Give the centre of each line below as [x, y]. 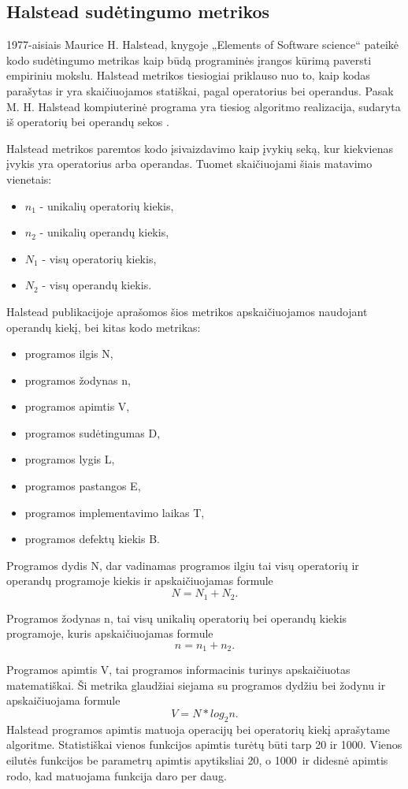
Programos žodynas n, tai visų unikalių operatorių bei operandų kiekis [177, 618]
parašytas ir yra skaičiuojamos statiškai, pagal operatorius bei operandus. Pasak [200, 90]
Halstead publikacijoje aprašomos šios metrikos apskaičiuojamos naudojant [187, 311]
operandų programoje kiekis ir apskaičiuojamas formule [140, 581]
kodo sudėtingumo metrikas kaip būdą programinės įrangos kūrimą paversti [189, 60]
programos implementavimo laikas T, [115, 512]
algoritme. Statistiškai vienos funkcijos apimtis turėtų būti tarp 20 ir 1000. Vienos [204, 744]
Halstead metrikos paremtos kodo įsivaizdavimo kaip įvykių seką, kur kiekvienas [200, 148]
